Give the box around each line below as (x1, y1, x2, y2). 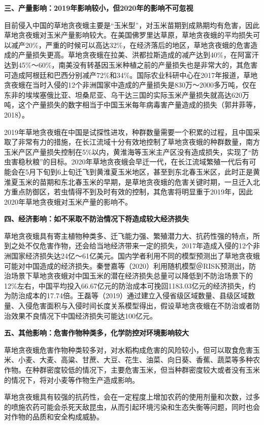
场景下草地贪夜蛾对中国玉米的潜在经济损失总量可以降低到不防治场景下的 (11, 270, 253, 281)
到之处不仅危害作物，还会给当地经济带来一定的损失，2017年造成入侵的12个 (4, 240, 253, 251)
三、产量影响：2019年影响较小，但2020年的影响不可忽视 (4, 3, 193, 13)
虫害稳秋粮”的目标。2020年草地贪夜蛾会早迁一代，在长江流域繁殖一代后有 (4, 156, 249, 167)
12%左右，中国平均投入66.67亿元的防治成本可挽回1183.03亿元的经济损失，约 (4, 280, 256, 291)
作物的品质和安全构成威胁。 (11, 411, 104, 422)
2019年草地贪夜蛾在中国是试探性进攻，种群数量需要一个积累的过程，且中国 (4, 126, 253, 137)
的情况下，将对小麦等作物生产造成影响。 (4, 374, 139, 385)
